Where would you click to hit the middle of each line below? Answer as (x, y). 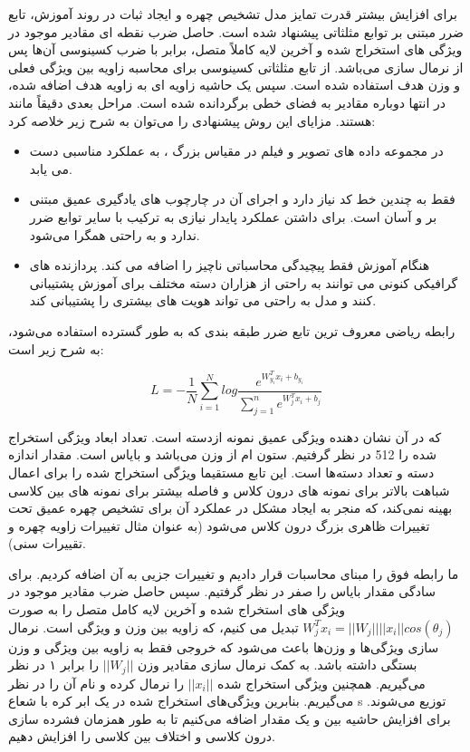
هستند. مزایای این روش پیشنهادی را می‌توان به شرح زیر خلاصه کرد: (192, 120)
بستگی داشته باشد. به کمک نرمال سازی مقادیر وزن (278, 665)
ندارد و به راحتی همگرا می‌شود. (115, 234)
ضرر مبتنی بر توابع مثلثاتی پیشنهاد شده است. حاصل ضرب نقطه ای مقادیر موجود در (236, 31)
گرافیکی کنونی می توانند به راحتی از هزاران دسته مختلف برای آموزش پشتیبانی (244, 282)
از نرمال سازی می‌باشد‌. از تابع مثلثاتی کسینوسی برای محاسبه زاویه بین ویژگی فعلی (236, 67)
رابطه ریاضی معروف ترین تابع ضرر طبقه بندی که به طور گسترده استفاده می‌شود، (232, 330)
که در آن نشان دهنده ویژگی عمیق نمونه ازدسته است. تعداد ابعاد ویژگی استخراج (225, 436)
